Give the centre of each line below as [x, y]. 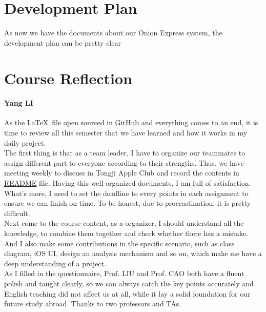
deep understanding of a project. [55, 263]
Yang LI [19, 103]
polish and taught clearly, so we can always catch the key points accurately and [129, 283]
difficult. [17, 213]
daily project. [25, 142]
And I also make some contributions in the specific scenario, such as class [119, 243]
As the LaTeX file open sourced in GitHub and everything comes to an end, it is [131, 122]
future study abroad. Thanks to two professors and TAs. [93, 304]
